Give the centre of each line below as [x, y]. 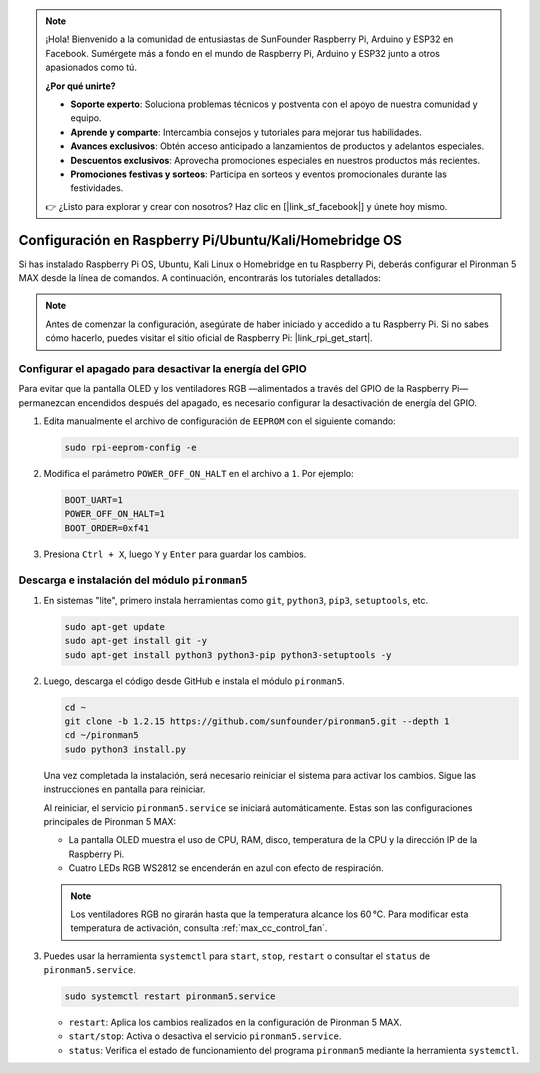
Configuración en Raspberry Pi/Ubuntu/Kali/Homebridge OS [210, 240]
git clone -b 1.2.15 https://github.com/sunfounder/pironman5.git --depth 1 [257, 721]
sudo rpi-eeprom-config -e [130, 448]
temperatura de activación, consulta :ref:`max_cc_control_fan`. [199, 928]
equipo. [86, 118]
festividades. [97, 188]
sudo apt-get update [114, 626]
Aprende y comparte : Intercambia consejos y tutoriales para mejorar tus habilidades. [246, 132]
